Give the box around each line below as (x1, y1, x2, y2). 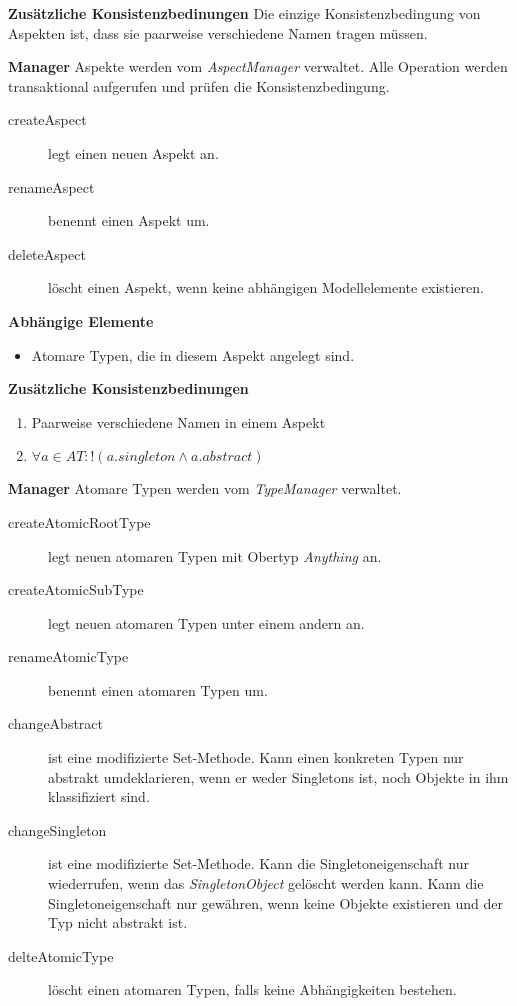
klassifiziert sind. (48, 786, 150, 807)
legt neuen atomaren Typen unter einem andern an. (48, 612, 365, 633)
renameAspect (8, 176, 95, 197)
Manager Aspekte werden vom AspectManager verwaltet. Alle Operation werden (8, 56, 508, 77)
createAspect (8, 109, 87, 130)
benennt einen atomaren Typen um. (48, 679, 268, 700)
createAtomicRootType (8, 511, 151, 532)
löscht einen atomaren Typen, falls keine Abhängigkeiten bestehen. (48, 979, 457, 1000)
